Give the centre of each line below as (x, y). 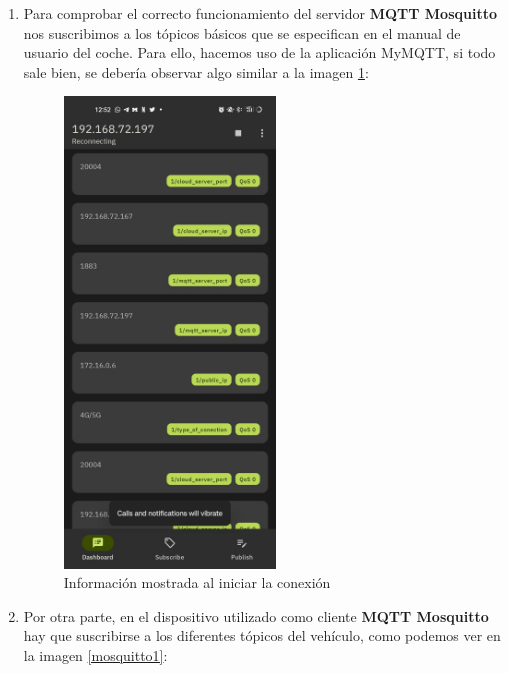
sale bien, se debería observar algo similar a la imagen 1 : (196, 71)
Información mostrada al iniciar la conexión (197, 582)
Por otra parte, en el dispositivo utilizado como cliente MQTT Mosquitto (256, 615)
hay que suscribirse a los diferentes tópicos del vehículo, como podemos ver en (262, 635)
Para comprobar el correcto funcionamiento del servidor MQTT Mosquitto (260, 13)
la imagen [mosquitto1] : (95, 654)
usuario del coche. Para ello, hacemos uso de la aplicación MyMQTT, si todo (259, 52)
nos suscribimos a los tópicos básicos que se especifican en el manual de (242, 32)
